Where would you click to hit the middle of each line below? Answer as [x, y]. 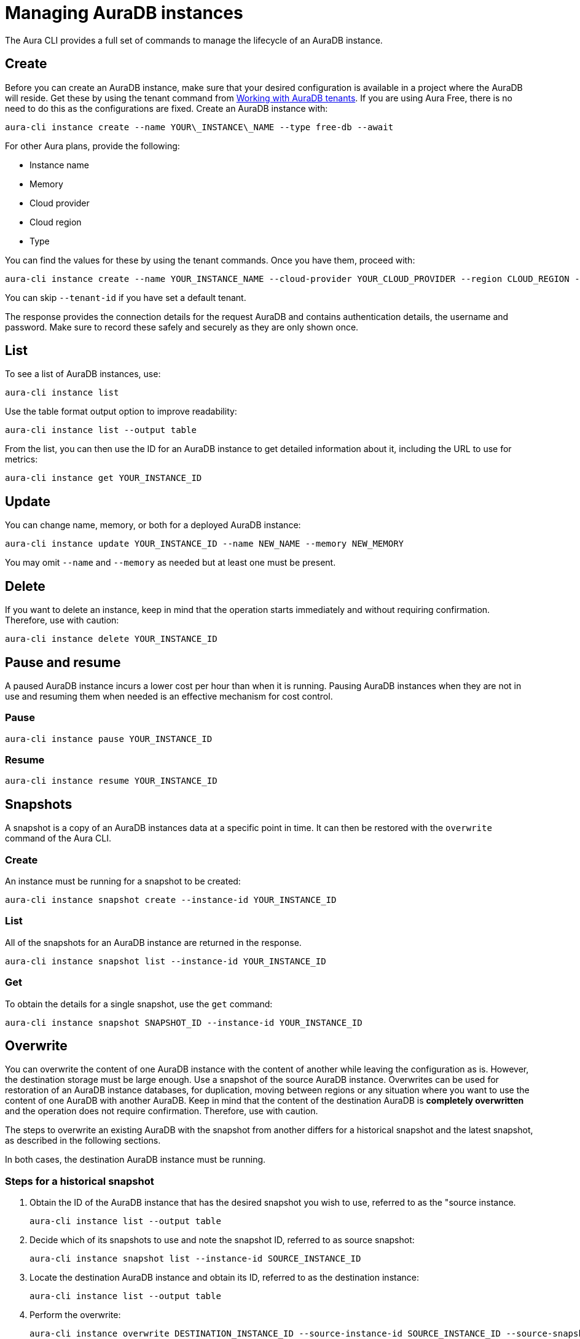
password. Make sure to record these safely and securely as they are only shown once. [182, 327]
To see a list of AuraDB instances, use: [83, 374]
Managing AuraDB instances [124, 13]
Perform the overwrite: [75, 1315]
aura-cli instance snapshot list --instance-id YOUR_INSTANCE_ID [166, 961]
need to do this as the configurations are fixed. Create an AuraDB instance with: [167, 108]
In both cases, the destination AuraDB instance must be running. [135, 1160]
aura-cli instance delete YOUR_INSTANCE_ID [111, 639]
